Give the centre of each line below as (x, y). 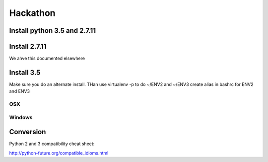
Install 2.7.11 (28, 46)
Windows (21, 117)
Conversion (28, 132)
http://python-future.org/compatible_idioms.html (59, 153)
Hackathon (32, 13)
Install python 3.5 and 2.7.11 (53, 31)
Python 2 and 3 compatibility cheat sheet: (52, 144)
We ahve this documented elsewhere (47, 58)
